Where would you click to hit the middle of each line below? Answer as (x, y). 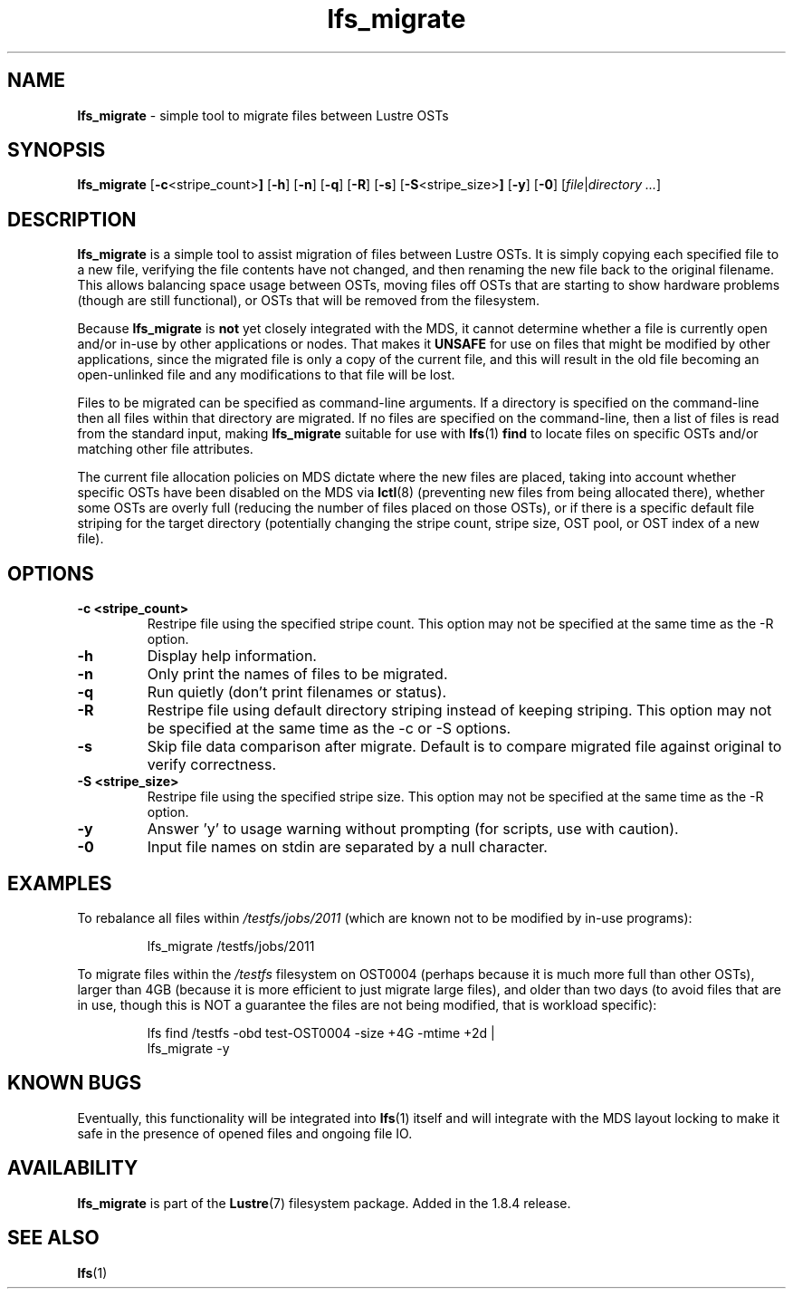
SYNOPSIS (57, 150)
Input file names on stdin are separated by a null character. (347, 847)
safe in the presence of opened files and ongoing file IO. (245, 1133)
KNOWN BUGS (75, 1083)
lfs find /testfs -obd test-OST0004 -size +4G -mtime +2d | (321, 1032)
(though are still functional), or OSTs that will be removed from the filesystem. (308, 301)
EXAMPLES (60, 883)
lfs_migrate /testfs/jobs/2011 (231, 946)
